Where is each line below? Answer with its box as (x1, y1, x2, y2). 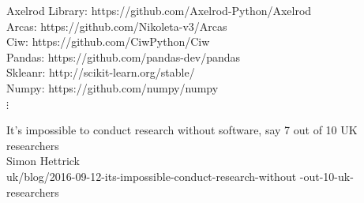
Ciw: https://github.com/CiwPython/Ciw (6, 33, 210, 50)
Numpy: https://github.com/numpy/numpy (6, 79, 219, 96)
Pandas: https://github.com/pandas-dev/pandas (6, 48, 241, 65)
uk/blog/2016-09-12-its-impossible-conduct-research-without (6, 167, 297, 184)
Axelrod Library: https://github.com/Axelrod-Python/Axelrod (6, 2, 312, 18)
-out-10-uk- (299, 167, 354, 184)
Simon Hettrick (6, 152, 80, 169)
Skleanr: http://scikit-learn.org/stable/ (6, 64, 195, 81)
